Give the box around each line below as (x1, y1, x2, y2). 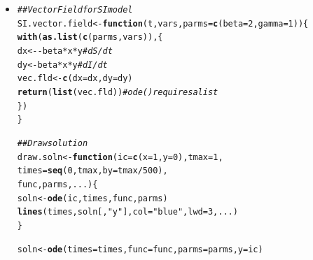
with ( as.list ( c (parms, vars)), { (17, 32, 163, 43)
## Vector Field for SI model (17, 5, 133, 15)
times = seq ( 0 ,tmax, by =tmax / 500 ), (17, 166, 168, 176)
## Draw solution (17, 138, 88, 148)
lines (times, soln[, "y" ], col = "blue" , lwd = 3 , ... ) (17, 207, 238, 217)
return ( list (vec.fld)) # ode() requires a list (17, 87, 218, 97)
